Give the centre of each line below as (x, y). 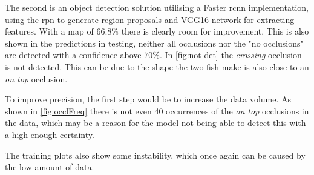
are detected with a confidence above (73, 55)
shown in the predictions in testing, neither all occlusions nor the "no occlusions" (154, 43)
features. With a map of (49, 31)
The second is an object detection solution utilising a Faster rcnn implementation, (157, 7)
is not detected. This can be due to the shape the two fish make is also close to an (157, 66)
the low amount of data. (50, 167)
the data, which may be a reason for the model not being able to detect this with (155, 123)
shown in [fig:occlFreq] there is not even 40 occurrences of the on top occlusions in (157, 111)
